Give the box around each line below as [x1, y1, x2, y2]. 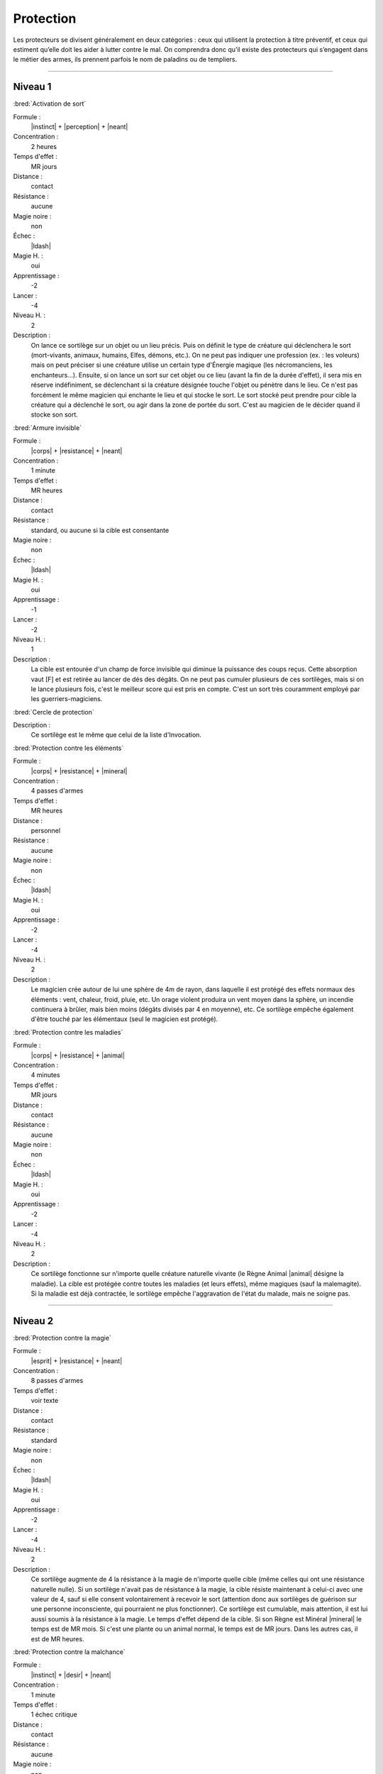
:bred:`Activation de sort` [13, 99, 87, 108]
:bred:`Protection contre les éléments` [13, 744, 124, 752]
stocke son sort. [30, 410, 78, 419]
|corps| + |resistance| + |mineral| [30, 766, 128, 775]
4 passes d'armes [30, 786, 84, 795]
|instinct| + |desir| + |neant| [30, 1670, 111, 1679]
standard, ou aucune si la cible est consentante [30, 526, 170, 534]
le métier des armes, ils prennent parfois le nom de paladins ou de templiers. [13, 55, 238, 64]
